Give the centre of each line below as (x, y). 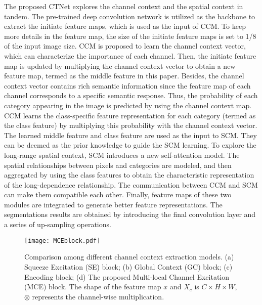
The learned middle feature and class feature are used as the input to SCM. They (130, 135)
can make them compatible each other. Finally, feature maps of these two (118, 194)
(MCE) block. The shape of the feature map (93, 287)
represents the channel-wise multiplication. (98, 296)
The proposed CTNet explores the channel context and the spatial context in (124, 6)
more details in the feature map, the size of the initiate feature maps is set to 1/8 (130, 36)
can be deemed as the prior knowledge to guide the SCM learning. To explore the (130, 145)
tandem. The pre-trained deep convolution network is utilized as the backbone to (130, 16)
